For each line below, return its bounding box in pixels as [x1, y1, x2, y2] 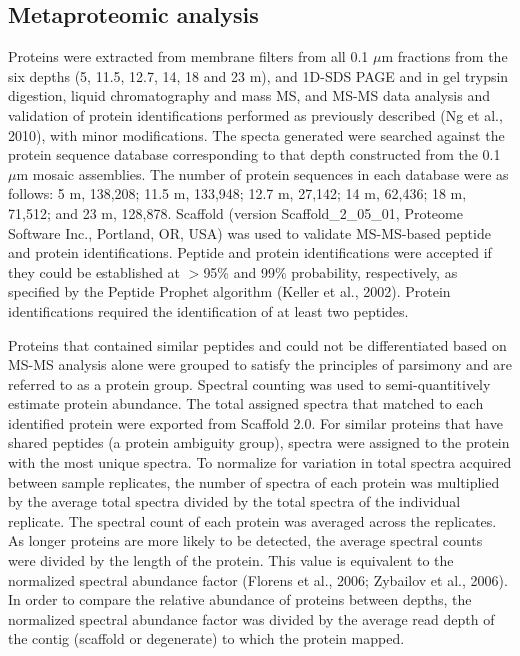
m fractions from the [381, 46, 508, 67]
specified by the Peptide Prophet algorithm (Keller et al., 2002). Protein [8, 281, 451, 302]
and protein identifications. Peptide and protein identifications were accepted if [8, 242, 492, 263]
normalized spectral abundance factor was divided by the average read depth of [8, 608, 495, 629]
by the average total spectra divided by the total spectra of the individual [8, 491, 461, 512]
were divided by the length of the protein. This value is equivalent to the [8, 550, 454, 571]
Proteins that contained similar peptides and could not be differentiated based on [8, 334, 507, 355]
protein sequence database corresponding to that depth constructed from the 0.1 [8, 144, 501, 165]
